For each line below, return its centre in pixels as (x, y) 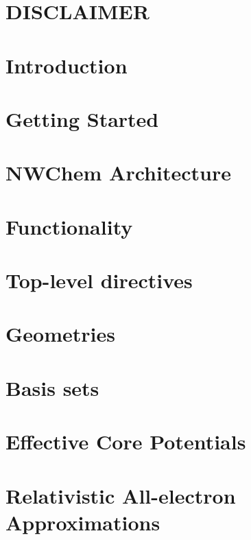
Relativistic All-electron (121, 495)
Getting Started (82, 118)
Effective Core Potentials (126, 442)
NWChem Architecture (118, 173)
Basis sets (52, 387)
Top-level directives (99, 280)
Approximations (83, 522)
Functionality (69, 226)
